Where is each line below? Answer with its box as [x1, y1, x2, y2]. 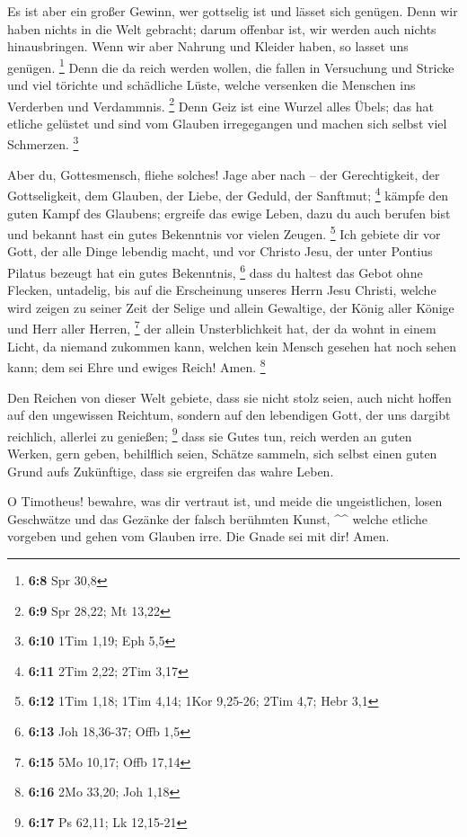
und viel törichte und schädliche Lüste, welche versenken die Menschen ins [7, 76, 416, 94]
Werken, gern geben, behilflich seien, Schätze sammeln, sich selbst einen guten [7, 443, 437, 462]
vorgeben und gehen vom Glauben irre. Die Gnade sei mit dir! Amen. [7, 527, 390, 546]
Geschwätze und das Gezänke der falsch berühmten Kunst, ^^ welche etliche [7, 509, 427, 528]
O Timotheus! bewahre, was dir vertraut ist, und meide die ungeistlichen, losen [7, 492, 443, 511]
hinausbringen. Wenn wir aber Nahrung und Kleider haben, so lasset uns [7, 37, 409, 56]
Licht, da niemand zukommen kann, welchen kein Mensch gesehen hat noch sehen [7, 336, 457, 355]
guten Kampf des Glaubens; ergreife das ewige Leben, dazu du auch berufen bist [7, 203, 451, 222]
